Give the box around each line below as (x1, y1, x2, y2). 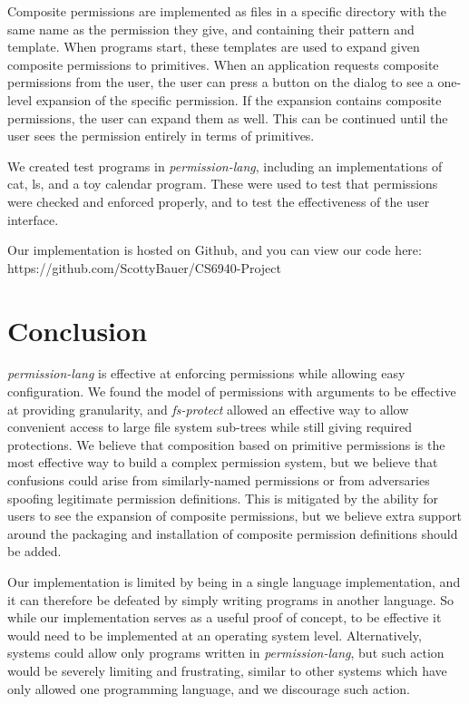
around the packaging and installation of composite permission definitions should (7, 523, 458, 543)
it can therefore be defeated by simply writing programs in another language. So (7, 590, 454, 609)
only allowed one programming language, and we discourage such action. (7, 679, 410, 698)
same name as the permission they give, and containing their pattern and (7, 19, 415, 38)
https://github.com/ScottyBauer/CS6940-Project (7, 258, 281, 277)
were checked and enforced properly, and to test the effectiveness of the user (7, 191, 430, 210)
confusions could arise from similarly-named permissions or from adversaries (7, 471, 430, 489)
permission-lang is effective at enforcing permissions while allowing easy (7, 364, 405, 383)
